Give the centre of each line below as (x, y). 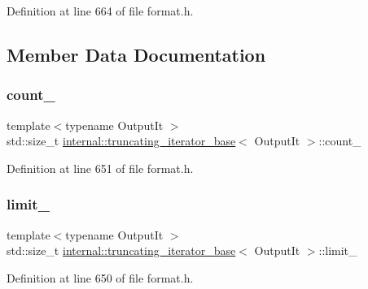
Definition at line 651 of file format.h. (100, 168)
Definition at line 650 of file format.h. (100, 277)
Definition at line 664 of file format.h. (100, 11)
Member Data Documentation (136, 54)
